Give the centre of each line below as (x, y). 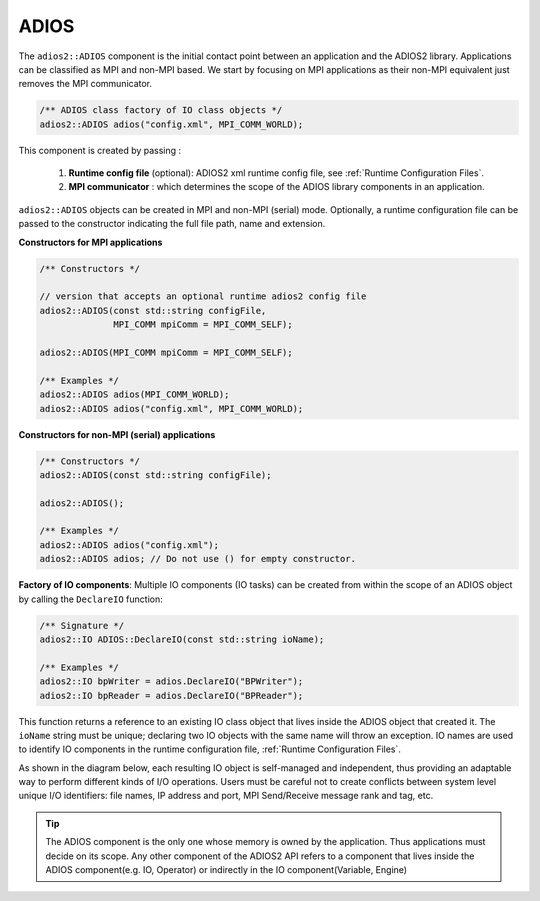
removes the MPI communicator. (85, 84)
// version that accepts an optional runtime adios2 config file (203, 296)
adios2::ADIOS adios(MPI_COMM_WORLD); (134, 394)
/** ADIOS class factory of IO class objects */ (161, 110)
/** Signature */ (82, 625)
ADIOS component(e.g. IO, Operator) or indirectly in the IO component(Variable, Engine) (226, 870)
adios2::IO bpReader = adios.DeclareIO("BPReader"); (171, 695)
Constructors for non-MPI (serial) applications (117, 434)
